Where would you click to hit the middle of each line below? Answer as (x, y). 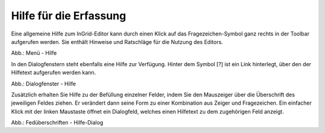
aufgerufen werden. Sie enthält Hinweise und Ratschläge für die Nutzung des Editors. (117, 42)
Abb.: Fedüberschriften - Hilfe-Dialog (57, 123)
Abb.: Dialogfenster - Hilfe (44, 84)
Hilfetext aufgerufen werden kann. (54, 73)
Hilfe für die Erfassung (69, 16)
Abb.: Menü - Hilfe (34, 53)
